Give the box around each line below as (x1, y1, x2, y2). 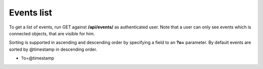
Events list (9, 7, 52, 18)
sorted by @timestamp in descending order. (9, 46, 97, 52)
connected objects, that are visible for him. (9, 30, 95, 36)
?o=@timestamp (21, 55, 55, 61)
